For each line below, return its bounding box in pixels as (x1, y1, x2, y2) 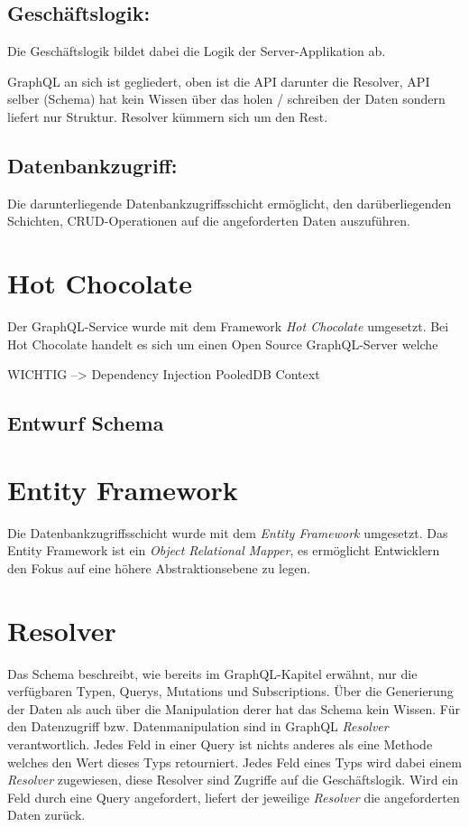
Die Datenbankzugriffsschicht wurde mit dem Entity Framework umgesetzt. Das (7, 523, 448, 542)
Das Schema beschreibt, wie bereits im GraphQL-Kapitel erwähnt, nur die (7, 664, 418, 683)
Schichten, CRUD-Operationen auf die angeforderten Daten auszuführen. (7, 211, 410, 230)
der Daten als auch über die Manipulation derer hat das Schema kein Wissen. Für (7, 699, 460, 718)
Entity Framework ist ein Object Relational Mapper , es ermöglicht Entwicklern (7, 541, 440, 560)
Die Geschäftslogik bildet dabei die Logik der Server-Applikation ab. (7, 42, 386, 60)
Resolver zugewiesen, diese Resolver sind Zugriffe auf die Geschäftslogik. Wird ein (7, 770, 459, 789)
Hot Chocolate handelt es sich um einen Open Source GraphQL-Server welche (7, 334, 438, 353)
